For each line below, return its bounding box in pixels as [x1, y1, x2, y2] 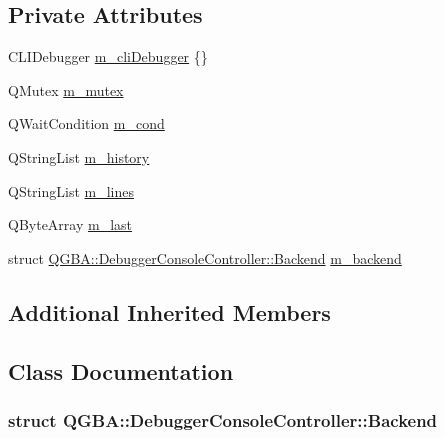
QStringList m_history [8, 146, 150, 167]
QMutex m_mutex [8, 79, 124, 100]
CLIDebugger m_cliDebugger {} [8, 46, 208, 67]
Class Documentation [8, 355, 234, 386]
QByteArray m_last [8, 214, 133, 235]
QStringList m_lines [8, 180, 135, 201]
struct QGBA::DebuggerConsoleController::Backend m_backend [8, 247, 402, 268]
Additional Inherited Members [8, 296, 331, 327]
